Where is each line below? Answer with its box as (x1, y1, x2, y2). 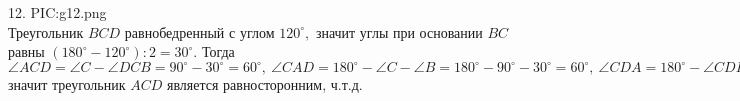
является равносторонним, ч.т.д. (166, 74, 363, 95)
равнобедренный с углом (124, 21, 275, 42)
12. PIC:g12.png (8, 2, 107, 22)
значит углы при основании (315, 21, 483, 42)
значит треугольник (8, 74, 126, 95)
